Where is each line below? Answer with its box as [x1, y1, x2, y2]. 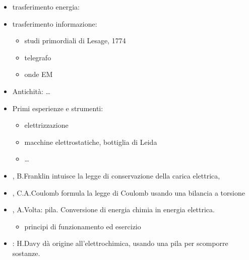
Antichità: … [12, 85, 50, 96]
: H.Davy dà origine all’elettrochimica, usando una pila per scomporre [12, 238, 228, 248]
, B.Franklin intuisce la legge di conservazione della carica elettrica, [12, 170, 220, 181]
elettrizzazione [24, 120, 69, 130]
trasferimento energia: [12, 2, 80, 12]
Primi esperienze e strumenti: [12, 103, 103, 113]
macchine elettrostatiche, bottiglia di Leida [24, 136, 157, 147]
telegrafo [24, 52, 51, 62]
